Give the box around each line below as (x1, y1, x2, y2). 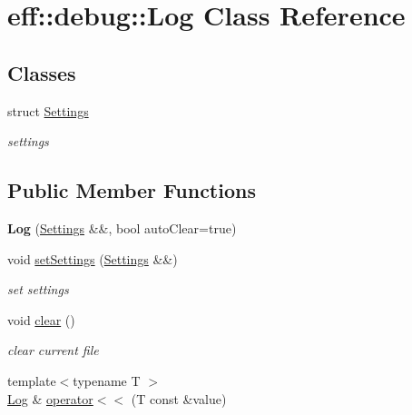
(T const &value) (131, 389, 227, 408)
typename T (73, 371, 141, 390)
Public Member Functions (7, 176, 256, 204)
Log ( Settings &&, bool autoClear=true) (7, 218, 237, 237)
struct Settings (7, 101, 89, 120)
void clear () (7, 310, 75, 329)
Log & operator (7, 389, 93, 408)
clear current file (7, 341, 99, 360)
